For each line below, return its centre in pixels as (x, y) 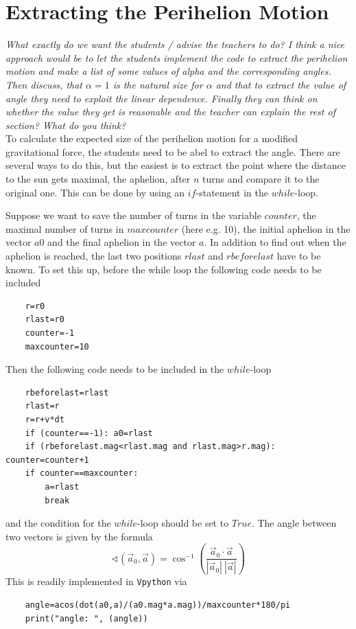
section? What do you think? (66, 125)
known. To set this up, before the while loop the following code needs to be (164, 269)
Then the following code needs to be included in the (115, 369)
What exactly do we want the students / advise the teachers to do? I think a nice (175, 44)
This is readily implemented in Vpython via (96, 581)
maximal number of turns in (65, 228)
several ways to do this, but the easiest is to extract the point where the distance (176, 165)
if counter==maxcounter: (82, 473)
